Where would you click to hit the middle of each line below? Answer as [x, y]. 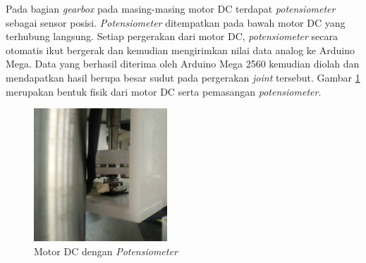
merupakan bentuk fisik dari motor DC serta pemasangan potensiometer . [164, 91]
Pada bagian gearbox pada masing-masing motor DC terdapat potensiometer [171, 8]
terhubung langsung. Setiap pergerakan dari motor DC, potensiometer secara [172, 36]
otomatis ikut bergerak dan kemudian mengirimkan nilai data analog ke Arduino [180, 50]
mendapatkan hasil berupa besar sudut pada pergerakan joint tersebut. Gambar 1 [183, 77]
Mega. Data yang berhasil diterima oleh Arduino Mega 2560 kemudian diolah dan [183, 64]
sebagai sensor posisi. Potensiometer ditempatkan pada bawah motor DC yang [176, 22]
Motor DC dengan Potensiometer [106, 251]
